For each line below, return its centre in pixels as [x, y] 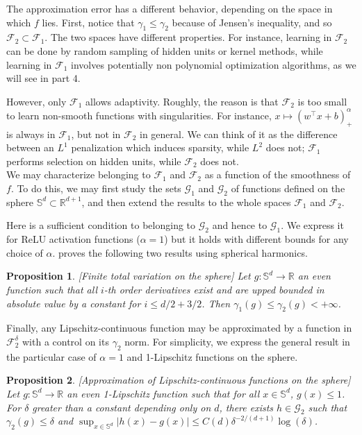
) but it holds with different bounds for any [256, 239]
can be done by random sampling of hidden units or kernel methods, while [165, 50]
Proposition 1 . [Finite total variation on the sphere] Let [129, 276]
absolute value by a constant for [74, 303]
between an [30, 147]
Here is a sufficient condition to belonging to [101, 225]
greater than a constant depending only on [122, 407]
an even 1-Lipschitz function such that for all [163, 393]
